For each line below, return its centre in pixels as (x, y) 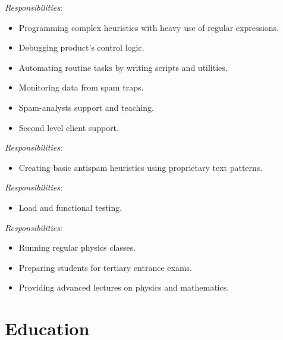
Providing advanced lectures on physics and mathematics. (124, 287)
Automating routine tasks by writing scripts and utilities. (123, 67)
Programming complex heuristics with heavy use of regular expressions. (149, 27)
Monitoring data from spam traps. (81, 87)
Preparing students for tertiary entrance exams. (105, 267)
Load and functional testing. (70, 207)
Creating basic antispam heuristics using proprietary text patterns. (141, 167)
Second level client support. (69, 127)
